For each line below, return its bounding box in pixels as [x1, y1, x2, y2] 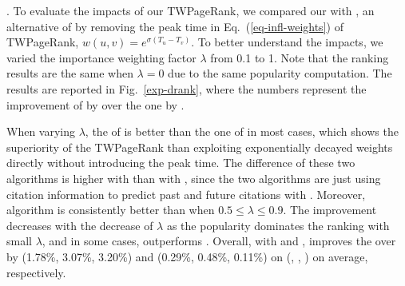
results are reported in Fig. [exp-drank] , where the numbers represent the [6, 80, 367, 97]
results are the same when [6, 65, 133, 81]
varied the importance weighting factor [6, 49, 197, 66]
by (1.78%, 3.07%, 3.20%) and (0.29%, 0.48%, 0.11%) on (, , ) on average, [6, 248, 368, 264]
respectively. [6, 264, 66, 280]
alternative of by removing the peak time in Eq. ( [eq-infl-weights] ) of [6, 18, 343, 34]
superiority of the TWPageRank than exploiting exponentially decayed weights [6, 138, 393, 155]
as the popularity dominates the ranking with [166, 216, 390, 233]
